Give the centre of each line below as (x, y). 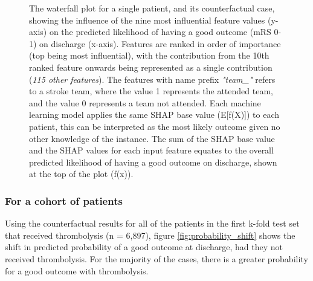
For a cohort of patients (64, 200)
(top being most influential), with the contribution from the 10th (149, 55)
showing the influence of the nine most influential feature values (147, 20)
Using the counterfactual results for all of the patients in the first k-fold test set (152, 223)
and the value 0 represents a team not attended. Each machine (145, 102)
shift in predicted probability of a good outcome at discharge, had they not (144, 247)
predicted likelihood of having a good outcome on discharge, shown (153, 162)
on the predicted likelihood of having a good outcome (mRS (160, 32)
